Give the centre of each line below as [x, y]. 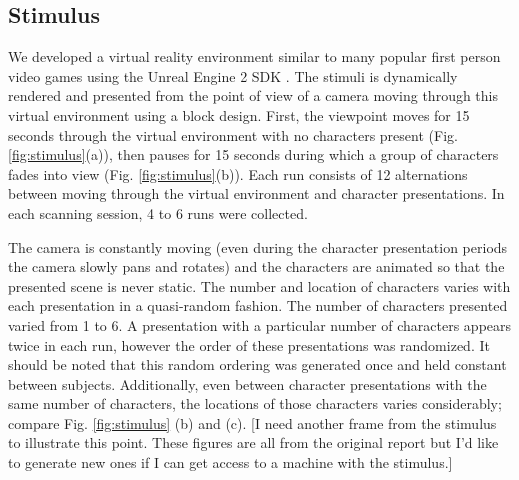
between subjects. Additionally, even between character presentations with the [247, 383]
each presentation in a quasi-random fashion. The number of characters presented [258, 305]
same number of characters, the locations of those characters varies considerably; [255, 403]
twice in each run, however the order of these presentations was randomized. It [249, 344]
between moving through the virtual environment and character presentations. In [256, 193]
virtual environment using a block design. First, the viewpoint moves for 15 [239, 114]
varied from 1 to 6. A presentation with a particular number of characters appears [260, 324]
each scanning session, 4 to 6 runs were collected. [158, 212]
